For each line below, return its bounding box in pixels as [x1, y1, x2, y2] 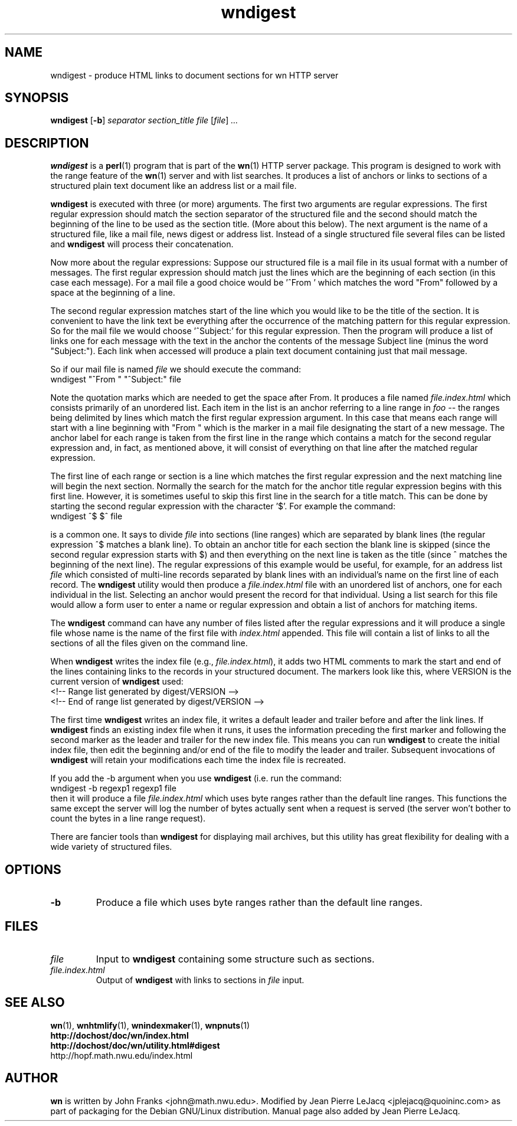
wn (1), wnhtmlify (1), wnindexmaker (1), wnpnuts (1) [50, 1020, 250, 1030]
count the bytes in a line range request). [50, 813, 206, 824]
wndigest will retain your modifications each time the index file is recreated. [50, 755, 346, 765]
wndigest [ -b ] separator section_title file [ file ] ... [50, 115, 238, 126]
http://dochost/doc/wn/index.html [50, 1030, 189, 1040]
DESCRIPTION [5, 135, 89, 150]
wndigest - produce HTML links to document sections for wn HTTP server [50, 70, 339, 80]
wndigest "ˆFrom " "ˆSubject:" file [50, 374, 181, 385]
